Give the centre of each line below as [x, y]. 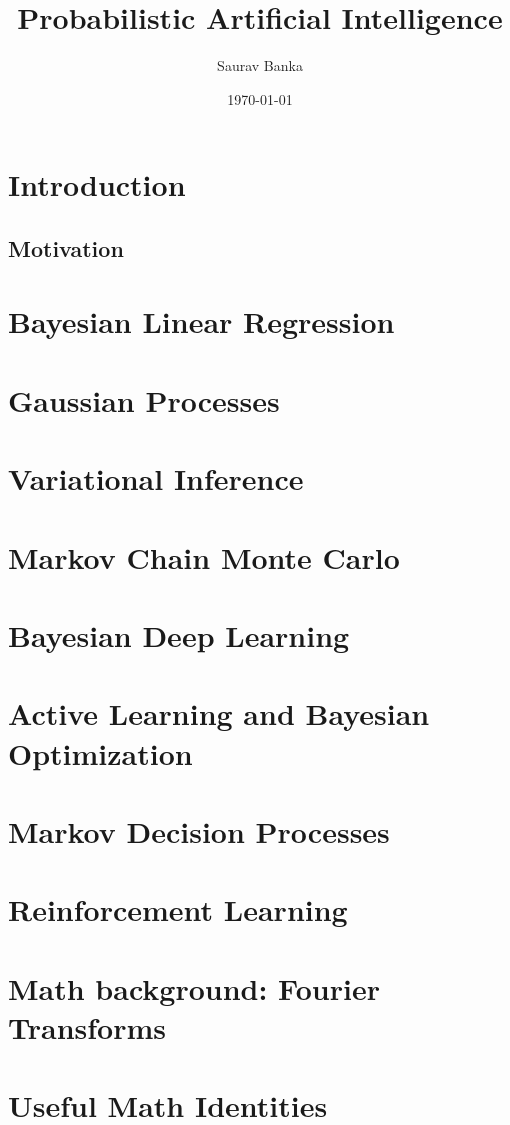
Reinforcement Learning [178, 909]
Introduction [97, 184]
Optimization [100, 752]
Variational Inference [156, 478]
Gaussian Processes [144, 399]
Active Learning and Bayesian [219, 713]
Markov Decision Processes [199, 830]
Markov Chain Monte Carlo [204, 556]
